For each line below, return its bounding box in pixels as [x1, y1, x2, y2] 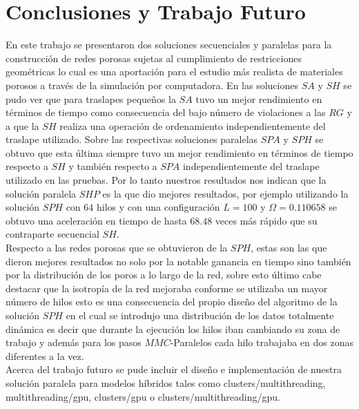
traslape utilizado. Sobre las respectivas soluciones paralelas [6, 132, 258, 146]
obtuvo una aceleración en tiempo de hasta [6, 213, 187, 227]
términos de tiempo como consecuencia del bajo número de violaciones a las [6, 105, 326, 120]
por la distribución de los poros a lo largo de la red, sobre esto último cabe [6, 267, 322, 282]
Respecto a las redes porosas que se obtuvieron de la [6, 240, 228, 255]
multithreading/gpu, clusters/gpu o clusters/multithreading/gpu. [6, 389, 280, 403]
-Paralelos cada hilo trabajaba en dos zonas [170, 335, 353, 350]
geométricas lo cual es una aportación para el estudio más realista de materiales [6, 64, 343, 79]
